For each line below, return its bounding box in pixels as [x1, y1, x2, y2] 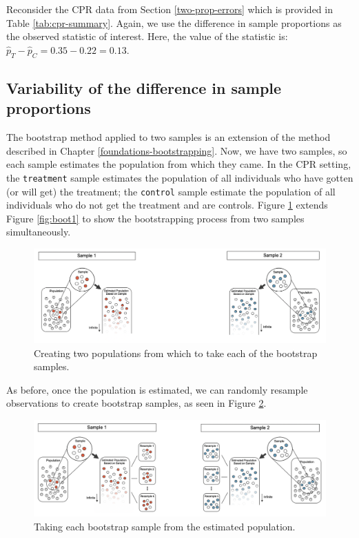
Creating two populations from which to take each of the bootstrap [34, 345, 318, 360]
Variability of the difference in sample [6, 77, 282, 98]
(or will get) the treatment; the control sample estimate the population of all [6, 184, 336, 198]
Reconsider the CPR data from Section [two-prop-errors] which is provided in [6, 2, 333, 16]
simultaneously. [6, 224, 71, 239]
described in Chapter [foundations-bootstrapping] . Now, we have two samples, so [6, 143, 347, 157]
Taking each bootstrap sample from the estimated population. [34, 519, 296, 533]
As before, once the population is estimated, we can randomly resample [6, 382, 308, 396]
